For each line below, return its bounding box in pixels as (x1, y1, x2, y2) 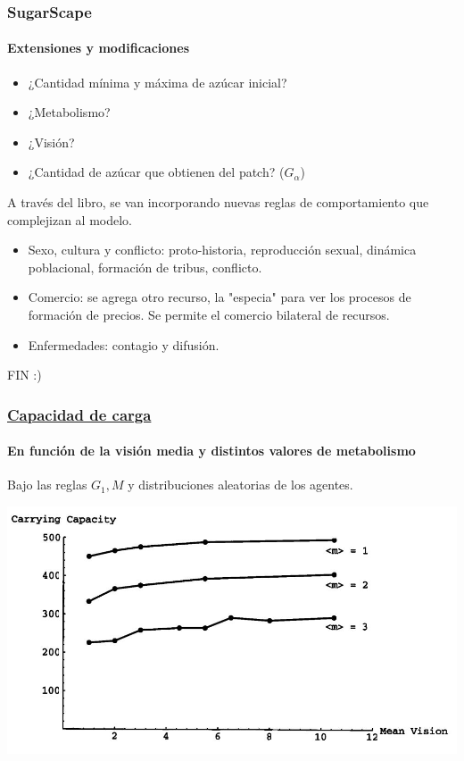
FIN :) (7, 365, 42, 384)
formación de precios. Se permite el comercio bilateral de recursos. (28, 305, 390, 323)
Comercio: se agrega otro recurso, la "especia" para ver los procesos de (28, 288, 411, 306)
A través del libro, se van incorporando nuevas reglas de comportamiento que (7, 193, 429, 212)
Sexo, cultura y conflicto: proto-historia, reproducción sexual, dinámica (28, 240, 417, 259)
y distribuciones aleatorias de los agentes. (128, 475, 353, 494)
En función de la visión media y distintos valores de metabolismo (7, 441, 416, 460)
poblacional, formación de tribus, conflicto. (28, 257, 262, 276)
